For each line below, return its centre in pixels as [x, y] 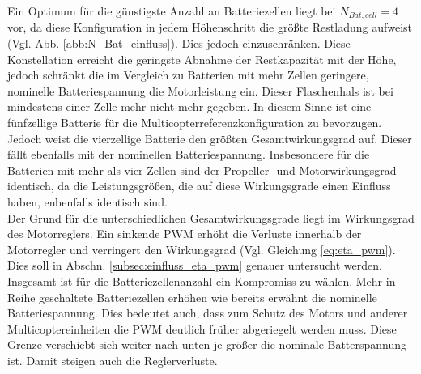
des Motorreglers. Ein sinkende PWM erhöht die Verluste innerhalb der [185, 234]
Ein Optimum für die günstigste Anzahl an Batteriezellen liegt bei [172, 11]
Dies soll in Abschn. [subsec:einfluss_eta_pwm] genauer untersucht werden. [195, 265]
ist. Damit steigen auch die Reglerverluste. [113, 360]
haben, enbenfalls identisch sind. [87, 201]
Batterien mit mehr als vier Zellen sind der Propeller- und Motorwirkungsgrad [202, 170]
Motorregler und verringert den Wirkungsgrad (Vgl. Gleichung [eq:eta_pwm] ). [202, 249]
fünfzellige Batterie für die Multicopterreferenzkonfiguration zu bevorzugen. [195, 123]
